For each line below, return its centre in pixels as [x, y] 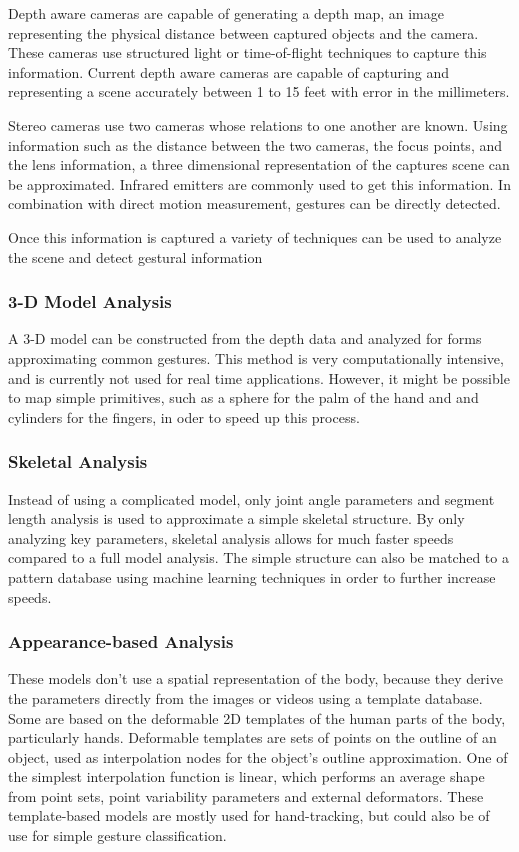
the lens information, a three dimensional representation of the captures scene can [259, 164]
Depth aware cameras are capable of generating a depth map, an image [226, 13]
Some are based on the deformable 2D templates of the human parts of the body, [257, 717]
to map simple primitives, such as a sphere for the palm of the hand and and [243, 397]
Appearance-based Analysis [121, 641]
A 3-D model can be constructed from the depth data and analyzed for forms [245, 338]
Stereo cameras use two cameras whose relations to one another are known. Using [258, 124]
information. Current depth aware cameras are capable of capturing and [228, 71]
